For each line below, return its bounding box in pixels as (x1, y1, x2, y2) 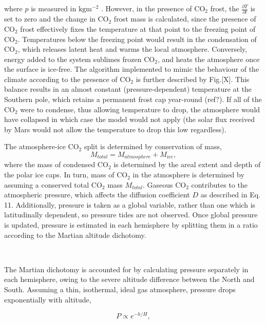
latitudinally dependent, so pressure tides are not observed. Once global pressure (4, 209, 258, 220)
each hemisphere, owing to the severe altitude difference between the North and (4, 274, 255, 285)
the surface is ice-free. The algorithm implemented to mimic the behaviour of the (4, 64, 259, 74)
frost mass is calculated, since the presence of (113, 13, 256, 24)
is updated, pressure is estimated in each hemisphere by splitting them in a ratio (4, 219, 258, 230)
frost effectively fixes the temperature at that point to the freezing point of (20, 23, 256, 34)
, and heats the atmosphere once (157, 53, 260, 64)
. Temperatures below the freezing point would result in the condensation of (17, 33, 257, 44)
